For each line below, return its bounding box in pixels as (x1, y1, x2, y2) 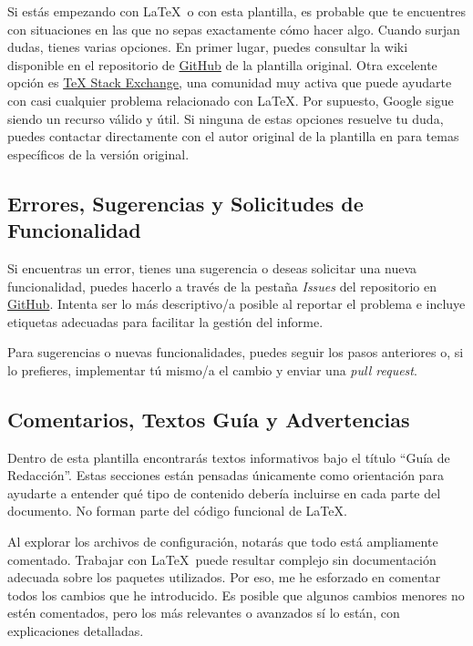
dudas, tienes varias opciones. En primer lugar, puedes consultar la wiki (7, 37, 408, 56)
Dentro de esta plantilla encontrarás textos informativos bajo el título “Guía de (7, 447, 450, 467)
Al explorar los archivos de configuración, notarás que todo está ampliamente (7, 532, 438, 551)
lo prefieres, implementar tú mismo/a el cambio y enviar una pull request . (7, 360, 417, 379)
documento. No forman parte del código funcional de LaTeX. (7, 501, 347, 520)
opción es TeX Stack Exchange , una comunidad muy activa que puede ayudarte (7, 73, 452, 92)
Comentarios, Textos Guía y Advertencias (7, 405, 410, 433)
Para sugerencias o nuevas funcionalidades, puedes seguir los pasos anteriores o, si (7, 343, 464, 362)
